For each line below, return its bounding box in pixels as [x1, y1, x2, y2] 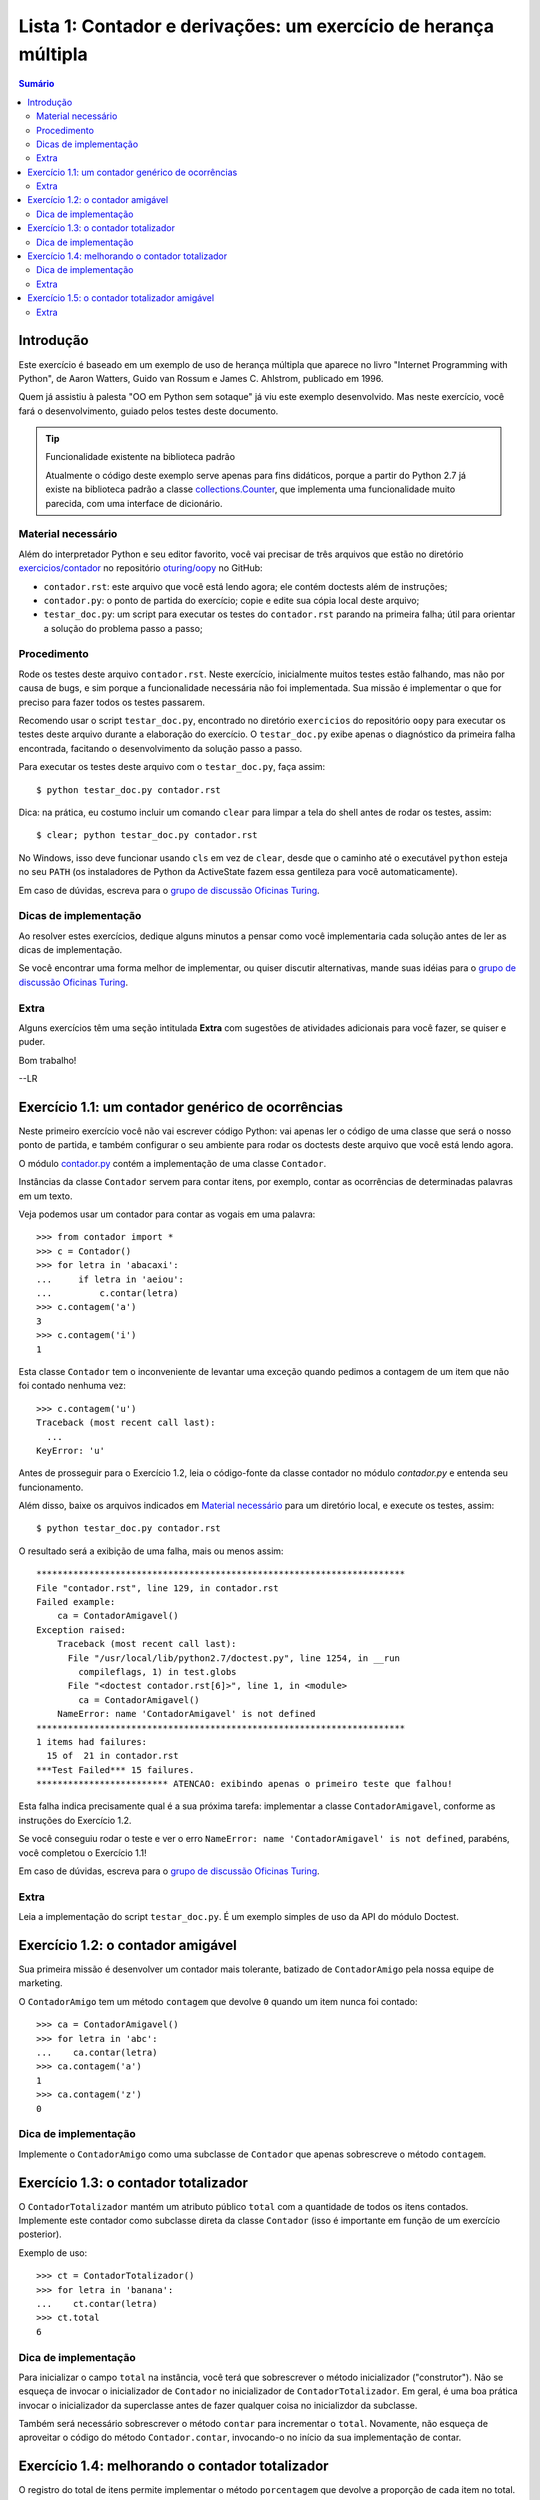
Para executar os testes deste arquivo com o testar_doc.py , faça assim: [18, 761, 326, 773]
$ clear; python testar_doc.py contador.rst [36, 830, 259, 841]
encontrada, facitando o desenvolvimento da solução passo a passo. [18, 742, 303, 754]
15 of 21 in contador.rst [46, 1750, 179, 1762]
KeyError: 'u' [36, 1445, 105, 1456]
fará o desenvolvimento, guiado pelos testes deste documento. [18, 405, 279, 417]
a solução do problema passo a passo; [43, 622, 204, 634]
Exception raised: [36, 1624, 127, 1635]
